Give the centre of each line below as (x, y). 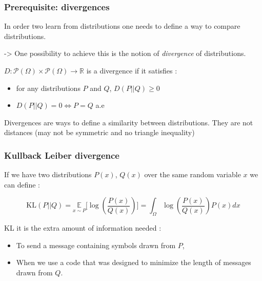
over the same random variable (193, 174)
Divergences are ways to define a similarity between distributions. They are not (129, 122)
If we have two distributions (48, 174)
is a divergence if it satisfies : (132, 70)
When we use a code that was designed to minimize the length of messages (134, 262)
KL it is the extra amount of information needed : (83, 228)
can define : (22, 184)
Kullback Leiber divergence (62, 155)
